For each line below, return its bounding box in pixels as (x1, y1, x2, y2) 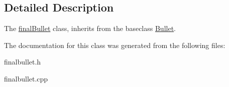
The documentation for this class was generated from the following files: (4, 39, 225, 50)
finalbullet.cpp (4, 73, 48, 83)
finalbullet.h (4, 56, 41, 67)
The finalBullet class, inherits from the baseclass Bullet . (4, 23, 176, 33)
